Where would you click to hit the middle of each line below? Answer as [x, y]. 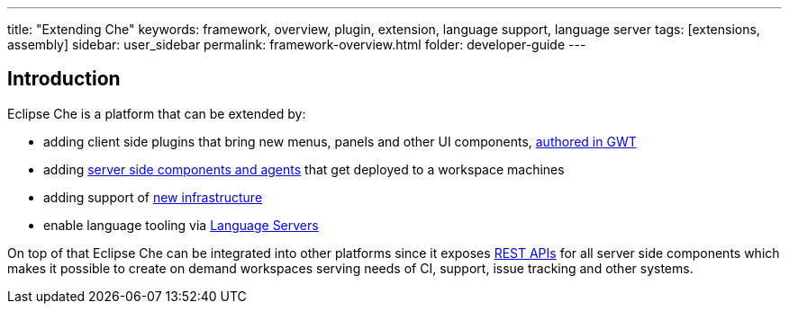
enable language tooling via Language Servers [181, 225]
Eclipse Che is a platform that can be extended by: [157, 113]
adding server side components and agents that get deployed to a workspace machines [304, 169]
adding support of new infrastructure [153, 197]
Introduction [64, 79]
